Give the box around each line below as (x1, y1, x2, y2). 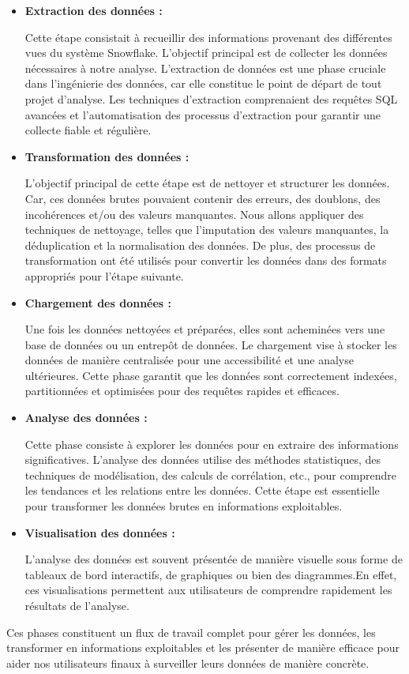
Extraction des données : (24, 2, 163, 18)
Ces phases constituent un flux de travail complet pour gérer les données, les (6, 623, 376, 640)
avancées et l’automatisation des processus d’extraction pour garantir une (24, 106, 381, 122)
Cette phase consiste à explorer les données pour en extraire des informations (24, 435, 399, 452)
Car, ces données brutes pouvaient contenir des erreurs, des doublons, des (24, 190, 381, 206)
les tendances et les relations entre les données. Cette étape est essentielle (24, 482, 380, 499)
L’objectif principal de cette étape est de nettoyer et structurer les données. (24, 175, 390, 191)
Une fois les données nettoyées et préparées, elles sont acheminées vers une (24, 321, 385, 337)
